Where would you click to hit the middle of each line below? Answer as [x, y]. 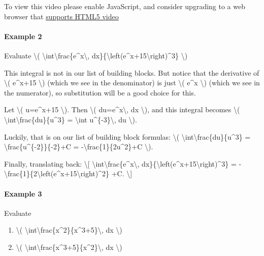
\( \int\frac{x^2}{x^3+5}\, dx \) [69, 230]
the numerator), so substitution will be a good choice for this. [100, 92]
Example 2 [23, 36]
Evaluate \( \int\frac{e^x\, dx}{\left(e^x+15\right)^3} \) [96, 55]
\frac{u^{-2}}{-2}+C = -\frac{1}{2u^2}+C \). [79, 147]
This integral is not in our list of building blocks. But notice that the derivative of [132, 72]
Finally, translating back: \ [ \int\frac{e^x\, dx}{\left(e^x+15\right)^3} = [120, 163]
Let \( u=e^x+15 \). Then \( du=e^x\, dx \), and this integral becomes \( [122, 109]
